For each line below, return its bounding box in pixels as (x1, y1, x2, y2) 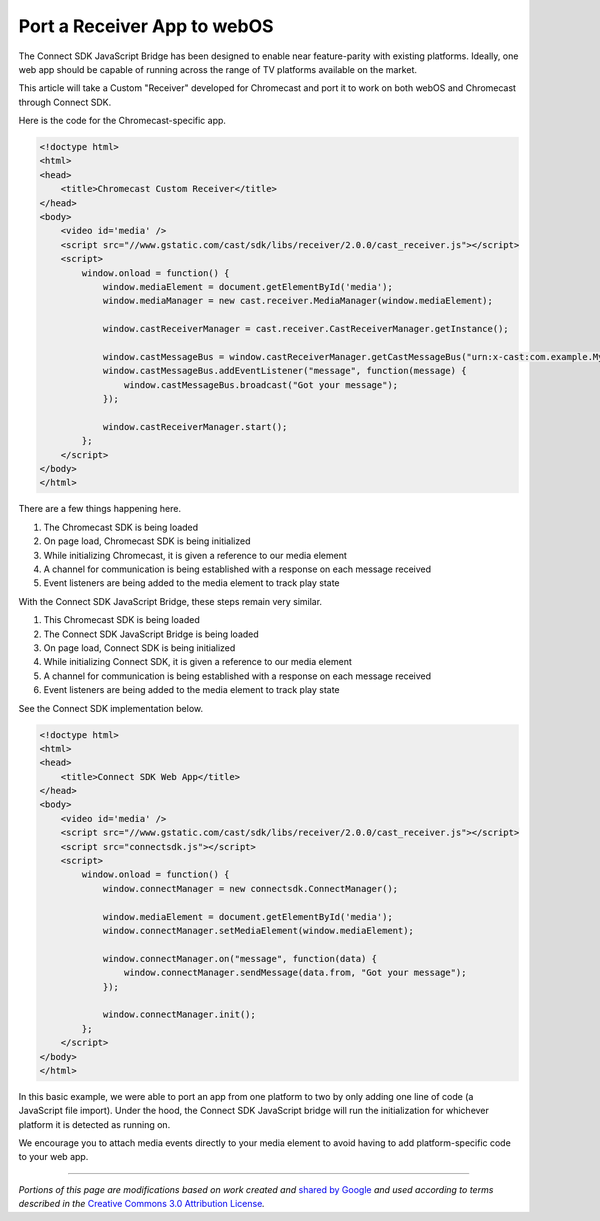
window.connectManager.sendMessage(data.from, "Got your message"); (123, 967, 467, 979)
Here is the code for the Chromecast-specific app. (18, 115, 227, 127)
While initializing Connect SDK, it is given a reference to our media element (43, 656, 352, 668)
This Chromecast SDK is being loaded (43, 614, 200, 626)
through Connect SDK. (18, 96, 112, 108)
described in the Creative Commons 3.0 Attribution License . (18, 1198, 265, 1210)
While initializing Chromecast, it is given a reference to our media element (43, 549, 347, 561)
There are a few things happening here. (18, 503, 182, 515)
